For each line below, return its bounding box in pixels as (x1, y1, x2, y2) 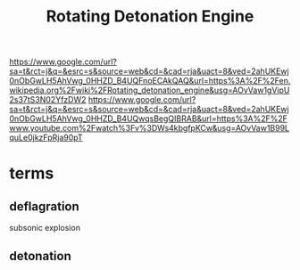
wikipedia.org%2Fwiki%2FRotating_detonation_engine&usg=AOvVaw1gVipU (9, 85, 290, 95)
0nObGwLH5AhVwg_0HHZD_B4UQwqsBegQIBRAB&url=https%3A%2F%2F (9, 113, 288, 124)
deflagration (9, 199, 80, 214)
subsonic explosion (9, 223, 80, 233)
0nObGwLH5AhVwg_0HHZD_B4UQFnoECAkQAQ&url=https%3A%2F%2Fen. (9, 76, 291, 86)
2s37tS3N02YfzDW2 (9, 94, 87, 105)
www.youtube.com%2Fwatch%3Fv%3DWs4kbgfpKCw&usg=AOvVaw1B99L (9, 123, 290, 134)
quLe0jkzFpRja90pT (9, 132, 83, 143)
